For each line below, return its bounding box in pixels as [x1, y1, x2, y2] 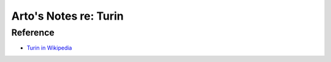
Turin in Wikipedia [26, 44, 72, 52]
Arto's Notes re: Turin [11, 9, 124, 23]
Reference [11, 27, 55, 38]
